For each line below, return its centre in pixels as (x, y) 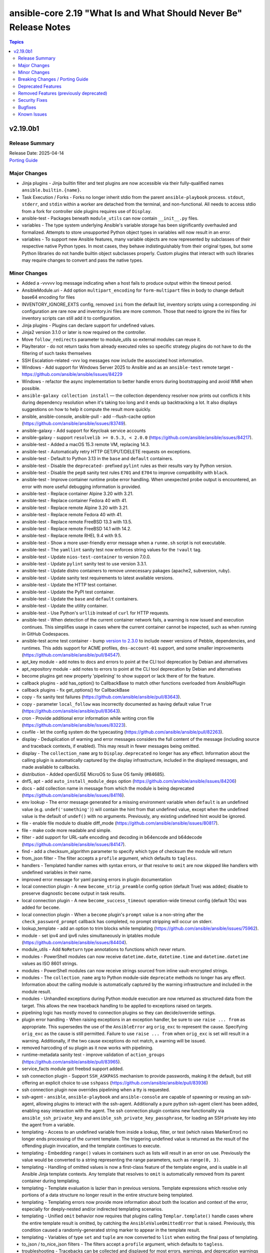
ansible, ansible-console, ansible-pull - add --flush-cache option (88, 416)
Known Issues (32, 114)
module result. (37, 991)
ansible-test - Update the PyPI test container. (68, 592)
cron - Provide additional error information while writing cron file (88, 718)
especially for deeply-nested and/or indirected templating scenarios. (92, 1209)
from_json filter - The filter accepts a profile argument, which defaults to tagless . (109, 858)
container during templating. (51, 1181)
